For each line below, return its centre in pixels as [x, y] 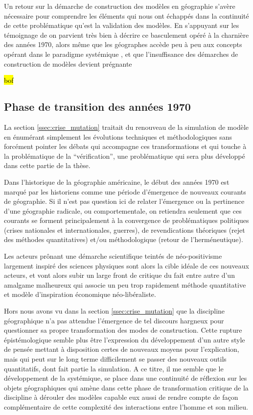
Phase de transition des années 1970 [97, 107]
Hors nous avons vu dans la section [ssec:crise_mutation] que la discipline [115, 311]
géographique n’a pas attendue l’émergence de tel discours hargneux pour [114, 320]
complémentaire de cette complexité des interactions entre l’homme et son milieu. [126, 406]
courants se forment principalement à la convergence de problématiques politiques [126, 220]
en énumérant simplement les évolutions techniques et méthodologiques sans [118, 136]
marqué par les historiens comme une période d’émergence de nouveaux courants [125, 191]
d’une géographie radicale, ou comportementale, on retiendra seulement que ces [123, 210]
